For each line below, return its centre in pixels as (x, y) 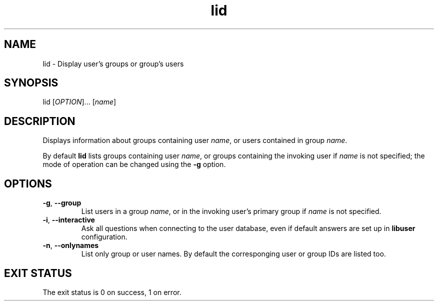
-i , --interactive (69, 220)
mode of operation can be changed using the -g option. (134, 164)
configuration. (104, 237)
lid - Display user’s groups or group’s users (113, 63)
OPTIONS (28, 183)
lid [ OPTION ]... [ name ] (79, 102)
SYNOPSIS (31, 83)
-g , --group (62, 203)
